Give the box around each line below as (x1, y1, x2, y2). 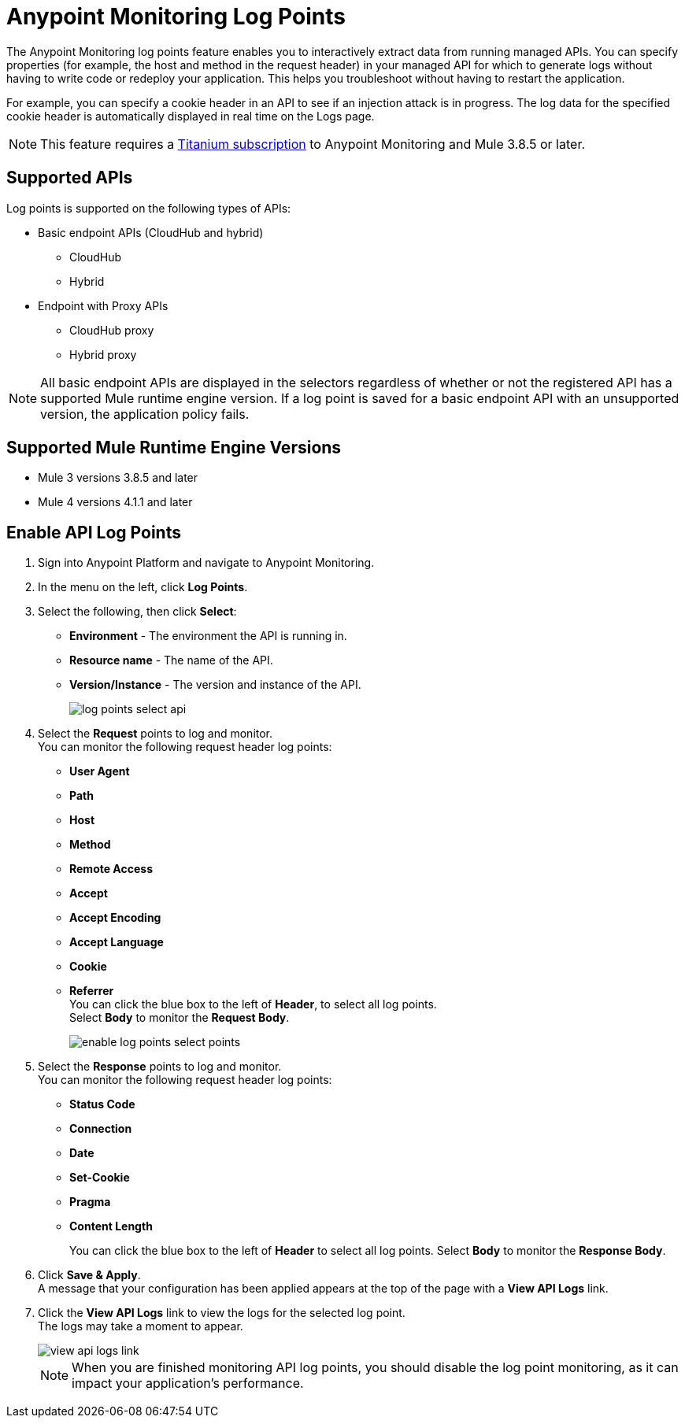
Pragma (69, 1195, 111, 1209)
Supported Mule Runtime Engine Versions (6, 438, 342, 458)
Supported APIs (6, 168, 133, 188)
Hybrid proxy (69, 347, 137, 361)
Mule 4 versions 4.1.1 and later (38, 495, 193, 509)
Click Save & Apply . (38, 1268, 141, 1282)
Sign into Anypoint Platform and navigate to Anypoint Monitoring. (38, 556, 375, 570)
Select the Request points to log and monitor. (38, 727, 273, 741)
